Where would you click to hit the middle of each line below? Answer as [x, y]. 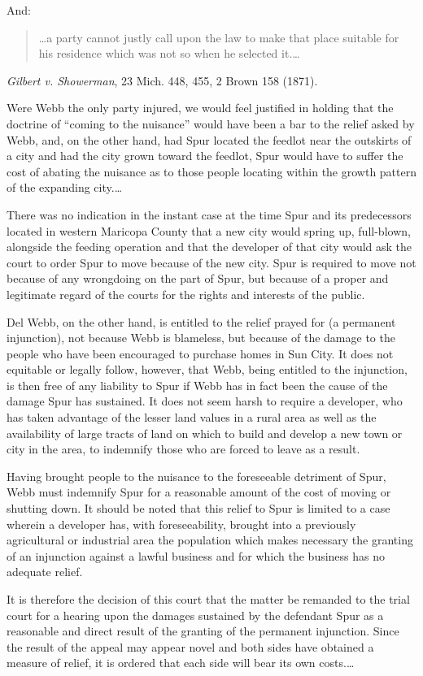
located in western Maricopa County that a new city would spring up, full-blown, [209, 230]
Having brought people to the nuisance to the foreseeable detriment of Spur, [196, 476]
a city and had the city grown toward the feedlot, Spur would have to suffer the [205, 156]
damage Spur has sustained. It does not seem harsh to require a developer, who [205, 401]
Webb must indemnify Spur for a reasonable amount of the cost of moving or [199, 492]
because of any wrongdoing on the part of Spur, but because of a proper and [198, 278]
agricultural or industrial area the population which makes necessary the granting [210, 540]
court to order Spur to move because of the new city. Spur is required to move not [211, 262]
